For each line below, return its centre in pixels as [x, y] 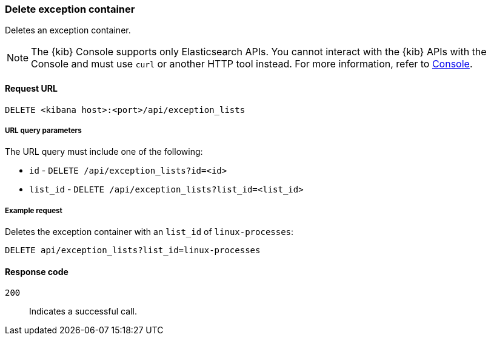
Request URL [31, 88]
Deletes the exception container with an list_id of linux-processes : [149, 232]
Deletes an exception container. [68, 30]
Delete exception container [70, 9]
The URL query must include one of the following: [104, 152]
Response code [37, 271]
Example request [34, 210]
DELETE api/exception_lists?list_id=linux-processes [133, 250]
